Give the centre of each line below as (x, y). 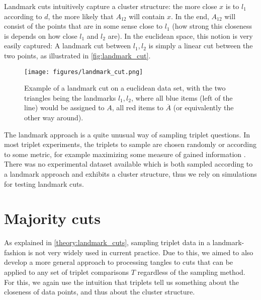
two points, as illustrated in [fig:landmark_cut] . (77, 55)
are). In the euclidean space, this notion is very (180, 35)
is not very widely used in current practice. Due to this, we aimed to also (141, 252)
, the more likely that (81, 16)
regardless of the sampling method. (191, 272)
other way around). (54, 117)
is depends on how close (41, 35)
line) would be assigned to (64, 107)
